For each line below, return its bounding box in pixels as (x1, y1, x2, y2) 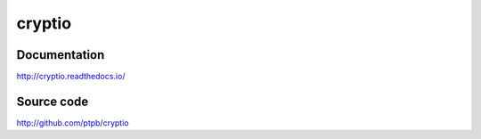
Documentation (16, 47, 105, 62)
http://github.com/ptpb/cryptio (16, 117, 129, 128)
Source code (16, 94, 89, 109)
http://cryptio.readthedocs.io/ (16, 71, 126, 82)
